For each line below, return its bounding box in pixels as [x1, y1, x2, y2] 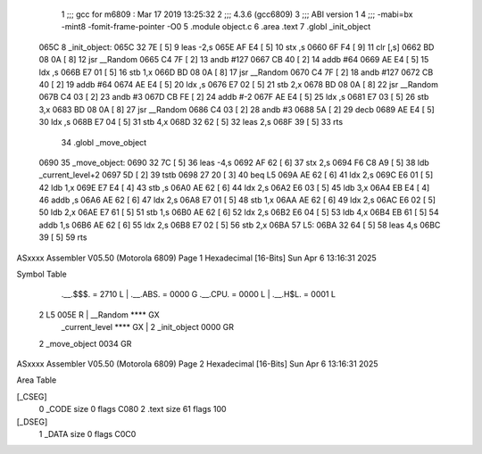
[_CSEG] [16, 391, 48, 401]
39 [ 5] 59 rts [38, 232, 87, 243]
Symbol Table [16, 268, 67, 280]
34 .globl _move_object [61, 136, 147, 147]
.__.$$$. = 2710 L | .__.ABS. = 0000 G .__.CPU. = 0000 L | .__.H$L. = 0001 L [61, 289, 337, 300]
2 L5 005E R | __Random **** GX [38, 309, 160, 320]
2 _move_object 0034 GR [38, 338, 132, 349]
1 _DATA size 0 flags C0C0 [38, 428, 137, 439]
